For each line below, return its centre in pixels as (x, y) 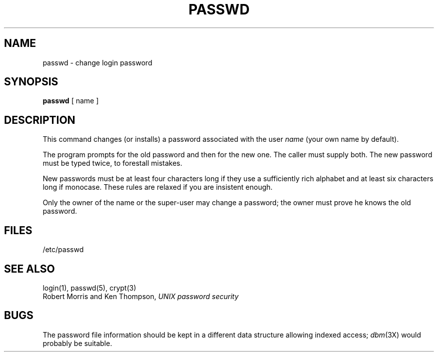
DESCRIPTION (40, 120)
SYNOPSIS (31, 82)
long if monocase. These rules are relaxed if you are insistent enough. (158, 187)
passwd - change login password (97, 62)
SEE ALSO (29, 269)
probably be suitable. (77, 343)
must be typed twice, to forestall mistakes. (112, 163)
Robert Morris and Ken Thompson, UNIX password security (141, 296)
